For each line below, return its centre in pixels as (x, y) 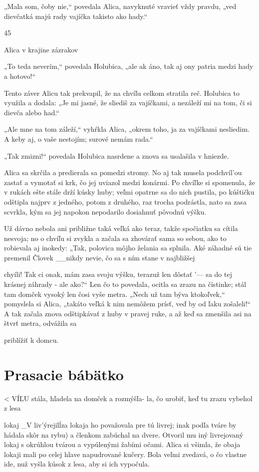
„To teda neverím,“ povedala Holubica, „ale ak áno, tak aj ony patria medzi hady (129, 66)
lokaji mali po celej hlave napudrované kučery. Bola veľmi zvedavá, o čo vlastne (126, 454)
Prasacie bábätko (64, 374)
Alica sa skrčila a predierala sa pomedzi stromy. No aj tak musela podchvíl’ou (123, 172)
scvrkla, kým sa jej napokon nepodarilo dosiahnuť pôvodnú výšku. (105, 211)
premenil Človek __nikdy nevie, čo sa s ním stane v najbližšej (100, 257)
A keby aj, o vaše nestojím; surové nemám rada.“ (79, 138)
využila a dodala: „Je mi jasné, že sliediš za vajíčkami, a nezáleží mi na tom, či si (128, 103)
